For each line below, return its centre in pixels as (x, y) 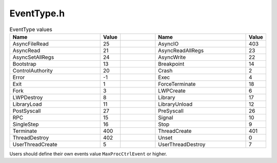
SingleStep (26, 124)
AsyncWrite (172, 57)
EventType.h (37, 13)
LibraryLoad (27, 104)
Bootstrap (24, 64)
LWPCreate (172, 90)
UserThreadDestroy (182, 144)
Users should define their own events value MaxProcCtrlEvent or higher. (88, 154)
